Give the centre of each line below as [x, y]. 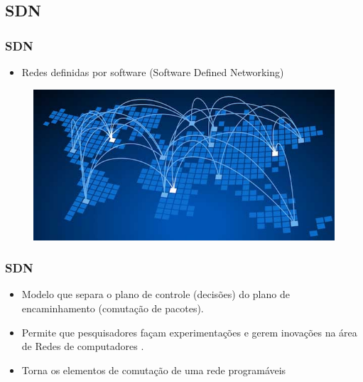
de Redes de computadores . [83, 346]
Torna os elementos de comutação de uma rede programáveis [154, 370]
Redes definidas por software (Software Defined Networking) [153, 72]
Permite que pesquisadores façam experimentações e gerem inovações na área [189, 332]
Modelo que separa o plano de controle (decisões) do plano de [156, 294]
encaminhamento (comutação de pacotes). [113, 308]
